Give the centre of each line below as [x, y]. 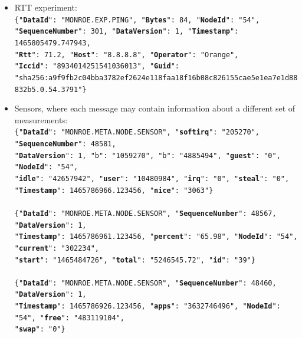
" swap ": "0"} [40, 329]
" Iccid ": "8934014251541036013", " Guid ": [97, 66]
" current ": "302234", [57, 248]
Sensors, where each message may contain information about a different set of [155, 108]
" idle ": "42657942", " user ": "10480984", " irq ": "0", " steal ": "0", [152, 179]
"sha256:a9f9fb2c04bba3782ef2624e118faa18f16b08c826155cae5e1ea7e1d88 [156, 78]
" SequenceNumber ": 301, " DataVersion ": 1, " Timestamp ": [127, 32]
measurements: [41, 119]
